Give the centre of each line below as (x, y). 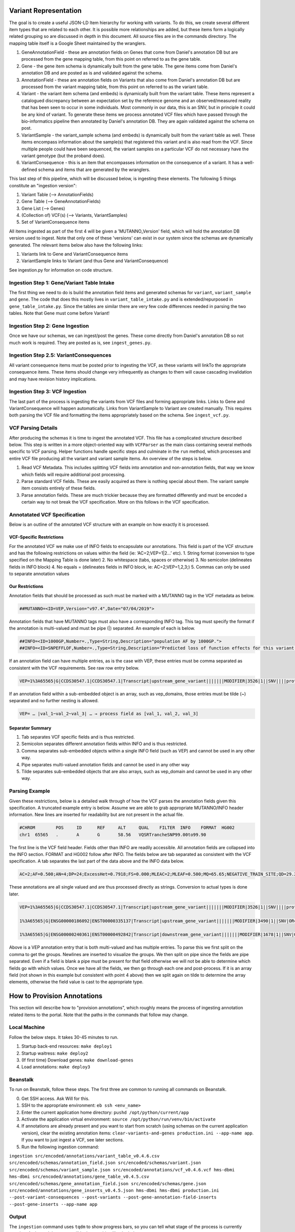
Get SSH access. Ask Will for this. (55, 1098)
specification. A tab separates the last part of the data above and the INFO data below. (97, 861)
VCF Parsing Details (33, 428)
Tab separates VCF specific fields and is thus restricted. (78, 737)
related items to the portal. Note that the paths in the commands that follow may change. (99, 1015)
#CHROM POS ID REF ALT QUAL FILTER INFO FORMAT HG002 (127, 828)
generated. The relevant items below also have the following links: (76, 245)
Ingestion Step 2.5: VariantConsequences (60, 355)
